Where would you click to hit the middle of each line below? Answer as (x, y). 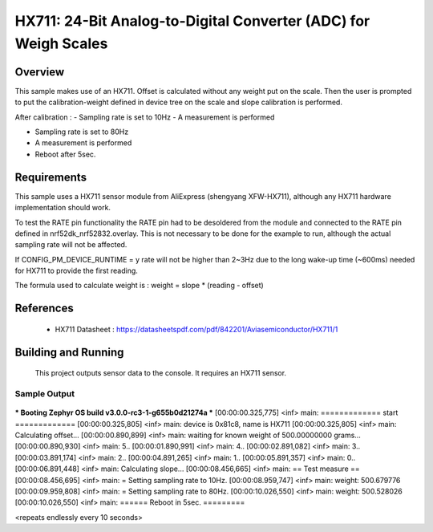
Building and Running (69, 352)
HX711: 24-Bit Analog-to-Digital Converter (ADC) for (192, 21)
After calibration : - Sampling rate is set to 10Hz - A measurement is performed (145, 117)
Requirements (51, 177)
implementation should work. (63, 208)
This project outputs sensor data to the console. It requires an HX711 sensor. (161, 373)
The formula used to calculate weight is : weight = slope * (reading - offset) (139, 286)
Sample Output (45, 394)
